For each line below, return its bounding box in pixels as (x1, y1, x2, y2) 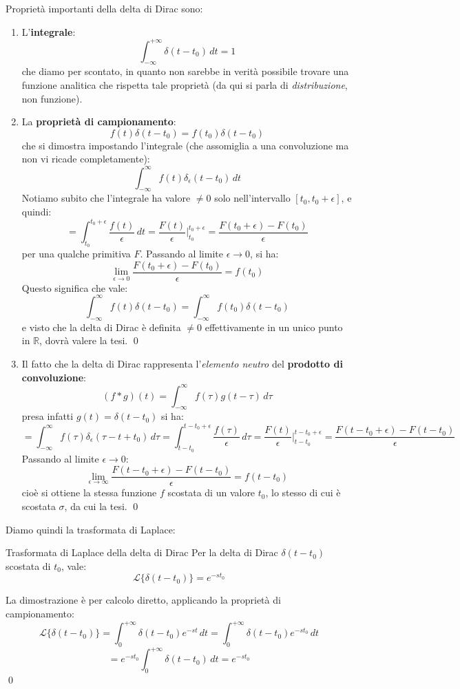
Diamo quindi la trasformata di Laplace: (6, 522, 176, 536)
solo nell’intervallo (214, 191, 291, 205)
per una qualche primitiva (21, 246, 131, 261)
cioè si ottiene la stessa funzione (21, 485, 157, 500)
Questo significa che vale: (21, 280, 128, 295)
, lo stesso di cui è (265, 485, 341, 500)
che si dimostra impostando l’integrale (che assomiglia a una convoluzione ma (21, 138, 349, 152)
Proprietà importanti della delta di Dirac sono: (6, 1, 203, 15)
